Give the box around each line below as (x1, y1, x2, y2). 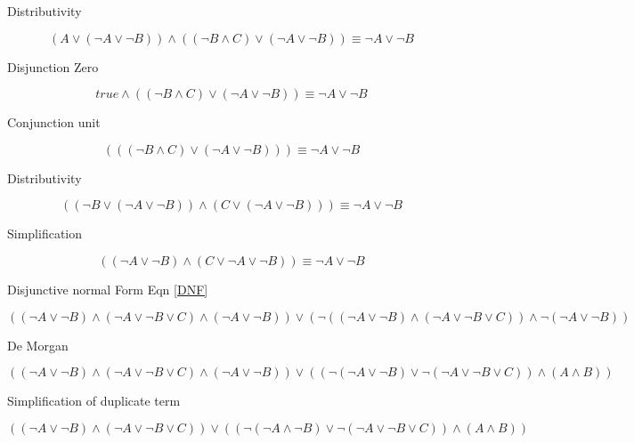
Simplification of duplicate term (7, 391, 181, 410)
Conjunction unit (7, 113, 101, 132)
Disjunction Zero (7, 57, 99, 76)
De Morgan (7, 335, 69, 354)
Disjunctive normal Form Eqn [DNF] (7, 279, 208, 298)
